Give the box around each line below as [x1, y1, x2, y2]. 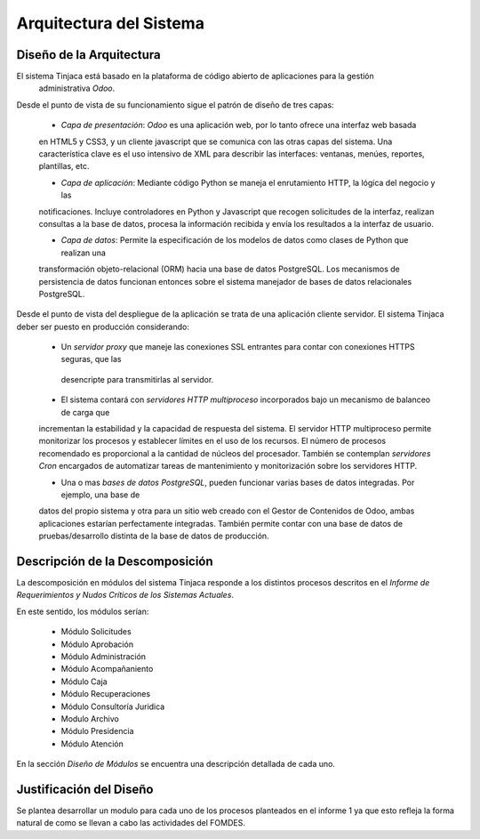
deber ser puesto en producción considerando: [16, 321, 190, 332]
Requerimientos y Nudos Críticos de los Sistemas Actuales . [16, 590, 235, 601]
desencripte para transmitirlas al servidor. [60, 374, 214, 384]
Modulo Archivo [60, 713, 119, 724]
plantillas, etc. [38, 161, 90, 172]
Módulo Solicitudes [60, 626, 132, 637]
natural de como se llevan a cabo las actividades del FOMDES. [16, 818, 246, 828]
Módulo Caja [60, 676, 108, 687]
